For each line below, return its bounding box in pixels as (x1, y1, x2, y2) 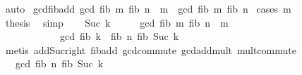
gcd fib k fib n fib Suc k (59, 29, 179, 43)
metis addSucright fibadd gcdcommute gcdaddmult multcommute (5, 42, 296, 57)
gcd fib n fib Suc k (15, 56, 104, 71)
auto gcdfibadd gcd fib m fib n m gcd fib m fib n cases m (5, 1, 291, 15)
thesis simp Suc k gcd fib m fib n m (5, 15, 229, 29)
